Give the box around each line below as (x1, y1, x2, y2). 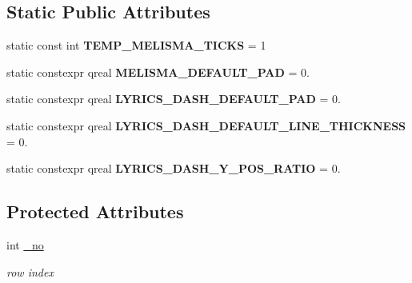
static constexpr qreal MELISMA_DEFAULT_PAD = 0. (6, 63, 310, 80)
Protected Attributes (6, 199, 184, 224)
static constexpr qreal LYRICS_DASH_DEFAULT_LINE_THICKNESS (6, 117, 406, 134)
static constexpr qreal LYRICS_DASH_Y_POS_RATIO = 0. (6, 160, 341, 177)
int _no (6, 236, 44, 253)
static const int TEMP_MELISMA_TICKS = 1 (6, 37, 266, 54)
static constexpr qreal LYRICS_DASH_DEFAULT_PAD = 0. (6, 90, 341, 107)
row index (6, 263, 54, 280)
